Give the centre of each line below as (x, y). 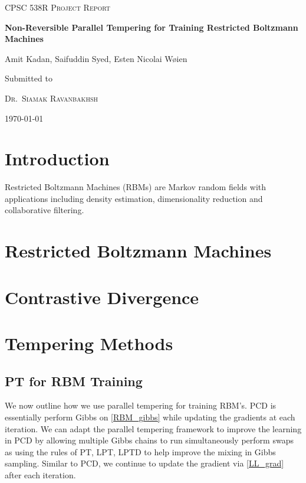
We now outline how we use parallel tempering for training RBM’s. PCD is (141, 405)
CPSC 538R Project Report (58, 7)
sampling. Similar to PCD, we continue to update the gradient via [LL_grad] (144, 463)
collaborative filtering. (45, 210)
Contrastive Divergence (102, 297)
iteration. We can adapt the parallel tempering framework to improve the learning (153, 428)
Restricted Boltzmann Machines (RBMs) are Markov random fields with (136, 187)
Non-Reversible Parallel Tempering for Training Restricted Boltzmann (152, 27)
